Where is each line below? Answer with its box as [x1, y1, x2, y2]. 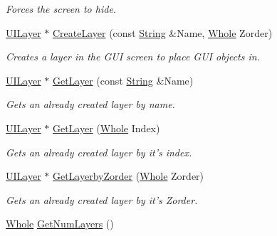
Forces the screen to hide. [6, 1, 117, 16]
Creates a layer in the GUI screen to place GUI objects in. [6, 49, 260, 64]
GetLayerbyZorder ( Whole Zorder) [52, 168, 204, 183]
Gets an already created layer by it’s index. [6, 144, 192, 159]
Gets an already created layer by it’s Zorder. [6, 192, 198, 207]
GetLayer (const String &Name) [52, 73, 194, 87]
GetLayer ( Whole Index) [52, 120, 160, 135]
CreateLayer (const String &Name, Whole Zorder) [52, 25, 273, 40]
